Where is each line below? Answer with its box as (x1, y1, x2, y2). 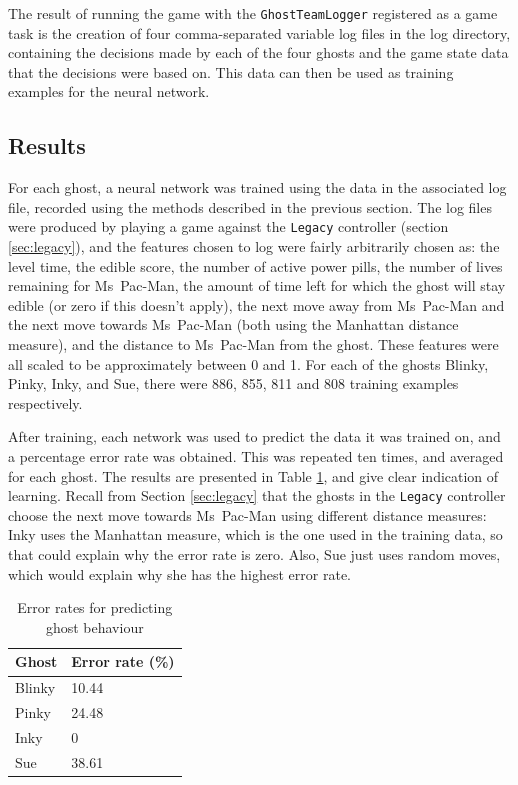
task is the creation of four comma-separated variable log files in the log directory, (8, 22, 511, 43)
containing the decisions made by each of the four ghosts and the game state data (8, 42, 509, 63)
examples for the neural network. (8, 81, 210, 102)
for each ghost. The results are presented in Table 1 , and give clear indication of (8, 465, 499, 486)
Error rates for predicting (17, 597, 173, 618)
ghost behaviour (45, 616, 144, 637)
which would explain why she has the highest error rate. (8, 563, 351, 584)
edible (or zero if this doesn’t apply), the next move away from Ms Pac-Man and (8, 294, 505, 315)
